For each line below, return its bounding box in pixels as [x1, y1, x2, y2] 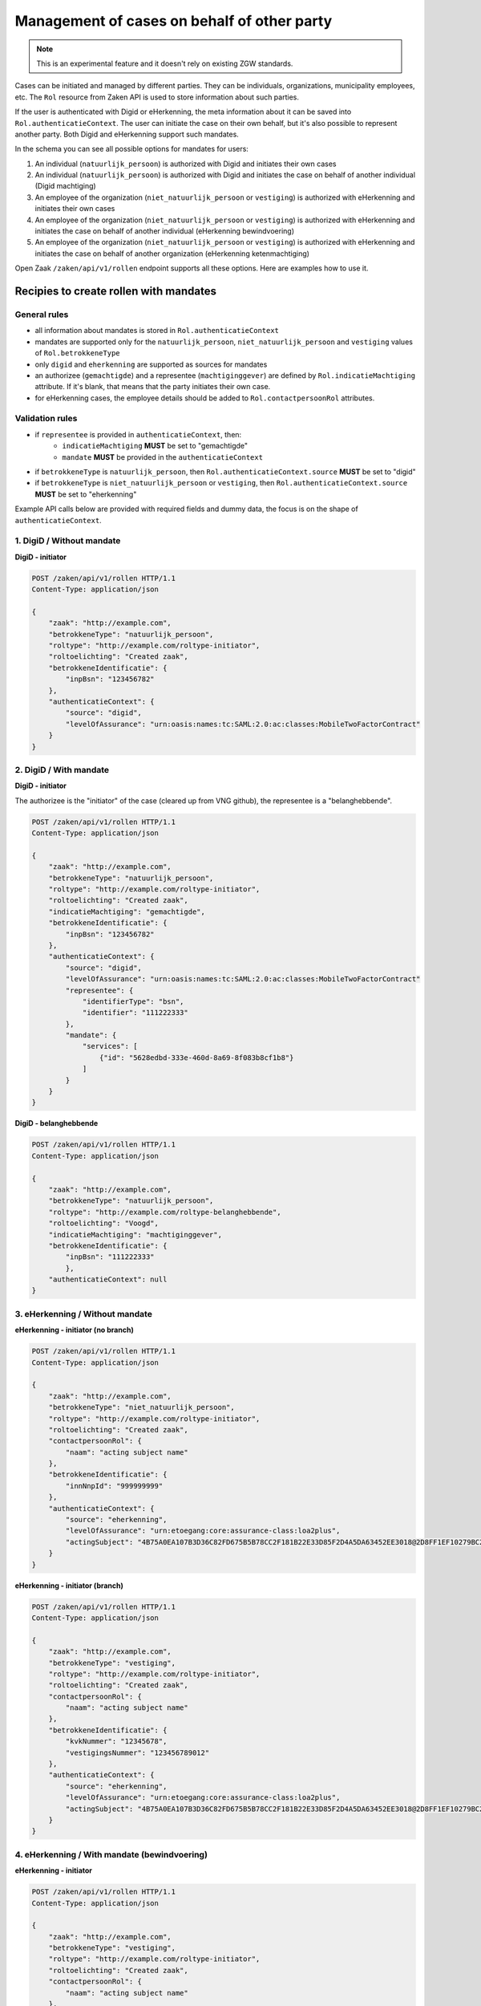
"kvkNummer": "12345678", [65, 1737, 168, 1746]
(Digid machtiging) [34, 181, 96, 191]
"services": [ [82, 1042, 138, 1051]
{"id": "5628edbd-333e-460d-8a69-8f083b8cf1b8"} [99, 1053, 294, 1062]
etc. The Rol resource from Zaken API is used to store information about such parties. [14, 92, 300, 102]
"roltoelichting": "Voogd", [48, 1219, 160, 1228]
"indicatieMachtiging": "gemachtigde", [48, 907, 206, 916]
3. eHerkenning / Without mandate [14, 1308, 152, 1319]
